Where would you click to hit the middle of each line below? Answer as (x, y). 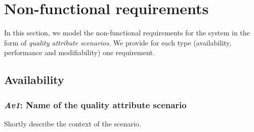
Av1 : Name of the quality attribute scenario (95, 104)
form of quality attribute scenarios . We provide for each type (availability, (118, 42)
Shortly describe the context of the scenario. (73, 123)
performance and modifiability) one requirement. (79, 52)
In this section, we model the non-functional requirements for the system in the (127, 33)
